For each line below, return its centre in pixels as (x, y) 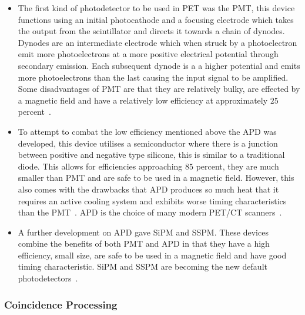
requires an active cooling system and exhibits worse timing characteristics (152, 200)
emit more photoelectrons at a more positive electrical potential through (148, 54)
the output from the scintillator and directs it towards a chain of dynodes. (151, 31)
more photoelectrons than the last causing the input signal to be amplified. (153, 77)
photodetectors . (48, 278)
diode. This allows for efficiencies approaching (100, 166)
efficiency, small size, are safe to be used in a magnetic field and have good (152, 255)
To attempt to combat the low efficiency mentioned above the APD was (147, 131)
